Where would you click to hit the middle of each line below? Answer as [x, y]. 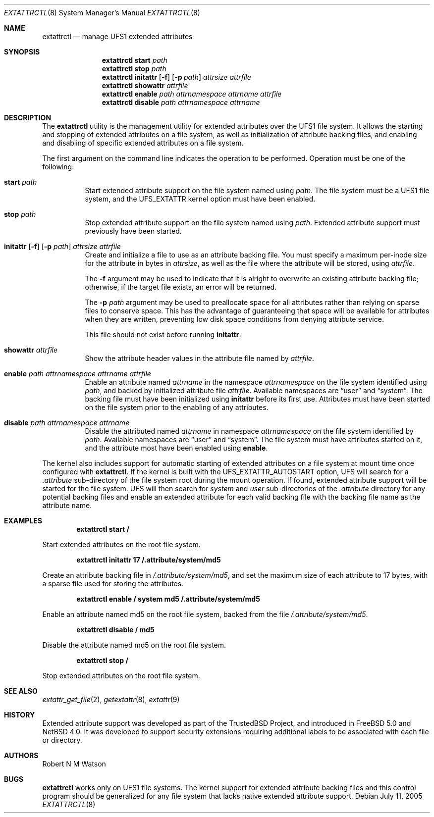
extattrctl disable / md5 [115, 630]
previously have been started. [133, 231]
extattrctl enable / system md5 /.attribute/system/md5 [168, 599]
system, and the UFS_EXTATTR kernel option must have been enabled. [200, 199]
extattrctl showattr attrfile [145, 85]
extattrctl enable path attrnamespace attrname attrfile [192, 94]
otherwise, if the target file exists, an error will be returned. [181, 287]
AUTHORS [21, 755]
